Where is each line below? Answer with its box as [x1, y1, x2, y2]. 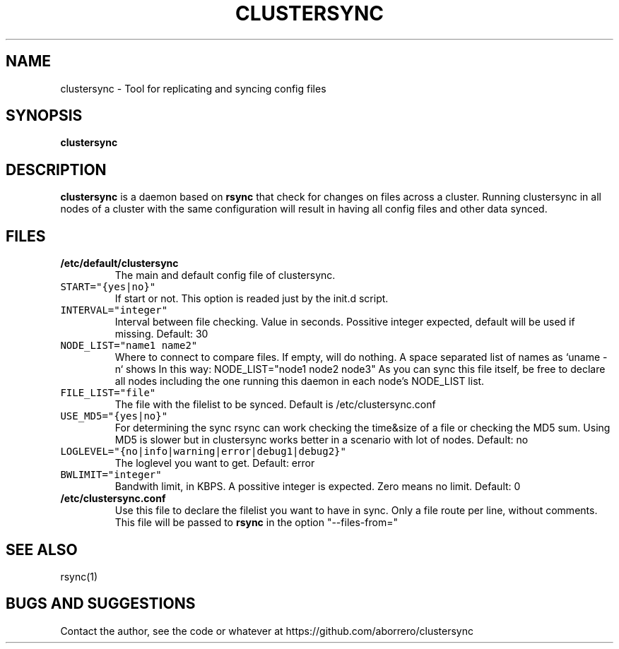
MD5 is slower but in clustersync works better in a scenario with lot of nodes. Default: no [114, 434, 529, 446]
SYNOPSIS [6, 107, 83, 125]
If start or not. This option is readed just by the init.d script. [114, 292, 389, 305]
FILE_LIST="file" [60, 387, 156, 399]
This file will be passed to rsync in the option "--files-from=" [114, 516, 398, 529]
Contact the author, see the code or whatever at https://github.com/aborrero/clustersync [60, 624, 473, 637]
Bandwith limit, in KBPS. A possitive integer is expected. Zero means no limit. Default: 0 [114, 480, 521, 493]
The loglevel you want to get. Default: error [114, 457, 315, 470]
